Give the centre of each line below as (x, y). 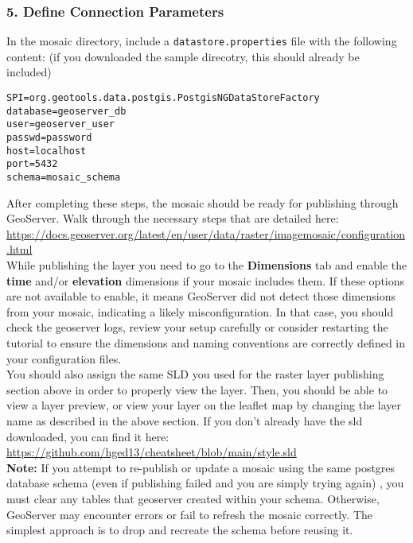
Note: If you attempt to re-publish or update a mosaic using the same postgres (201, 467)
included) (29, 72)
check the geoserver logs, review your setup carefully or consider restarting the (197, 327)
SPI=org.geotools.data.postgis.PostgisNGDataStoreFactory (163, 98)
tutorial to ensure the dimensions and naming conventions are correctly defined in (206, 343)
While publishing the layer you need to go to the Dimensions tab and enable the (207, 265)
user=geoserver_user (61, 124)
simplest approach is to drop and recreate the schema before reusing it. (180, 530)
